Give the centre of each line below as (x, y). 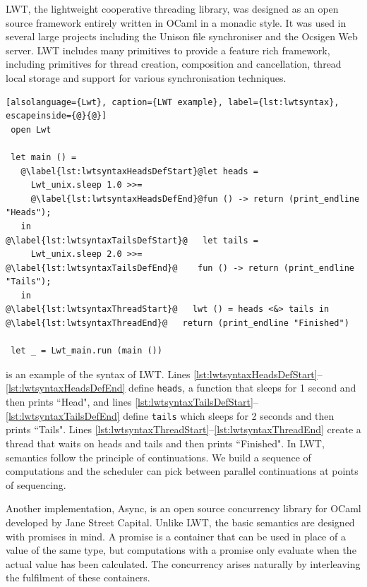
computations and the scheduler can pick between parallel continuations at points (182, 471)
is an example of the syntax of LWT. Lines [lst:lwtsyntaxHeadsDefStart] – (164, 374)
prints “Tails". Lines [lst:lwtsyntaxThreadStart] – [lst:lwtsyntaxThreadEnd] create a (183, 429)
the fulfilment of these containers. (78, 577)
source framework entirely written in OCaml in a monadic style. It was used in (176, 22)
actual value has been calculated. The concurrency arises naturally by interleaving (183, 563)
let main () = (44, 157)
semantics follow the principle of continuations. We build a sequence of (158, 457)
